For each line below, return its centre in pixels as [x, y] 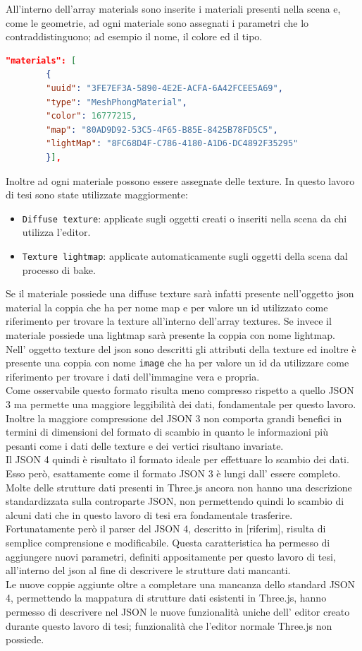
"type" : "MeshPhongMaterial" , [117, 102]
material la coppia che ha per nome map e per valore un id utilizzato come [167, 307]
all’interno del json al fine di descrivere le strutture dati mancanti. [148, 570]
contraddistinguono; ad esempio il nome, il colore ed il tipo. [134, 36]
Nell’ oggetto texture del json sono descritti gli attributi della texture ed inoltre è [181, 348]
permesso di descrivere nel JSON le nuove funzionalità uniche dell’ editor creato [178, 611]
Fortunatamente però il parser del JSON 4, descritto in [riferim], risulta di [166, 528]
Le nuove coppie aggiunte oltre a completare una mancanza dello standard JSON [181, 584]
